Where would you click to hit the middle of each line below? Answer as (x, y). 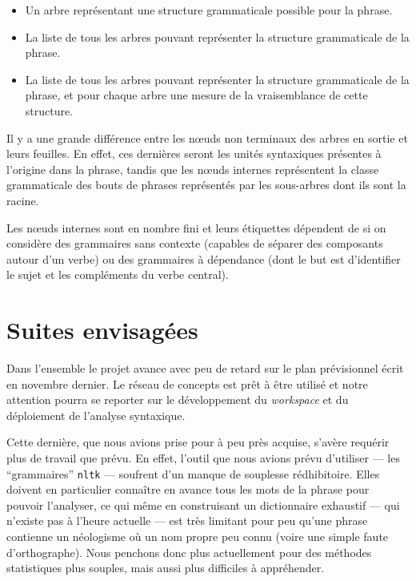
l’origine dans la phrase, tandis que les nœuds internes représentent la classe (193, 169)
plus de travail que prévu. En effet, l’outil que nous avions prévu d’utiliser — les (203, 458)
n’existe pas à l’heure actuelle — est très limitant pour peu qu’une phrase (187, 520)
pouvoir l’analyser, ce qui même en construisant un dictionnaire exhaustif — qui (203, 504)
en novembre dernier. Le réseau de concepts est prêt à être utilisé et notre (187, 383)
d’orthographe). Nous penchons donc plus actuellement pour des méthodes (189, 552)
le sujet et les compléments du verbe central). (118, 274)
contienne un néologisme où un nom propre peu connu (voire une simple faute (198, 537)
